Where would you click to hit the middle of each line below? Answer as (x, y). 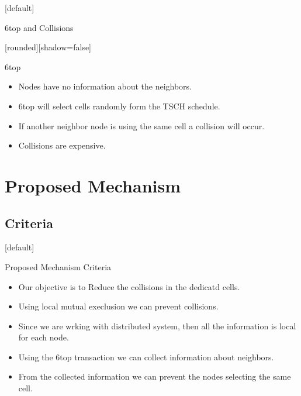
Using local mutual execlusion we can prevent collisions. (118, 306)
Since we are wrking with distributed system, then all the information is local (157, 326)
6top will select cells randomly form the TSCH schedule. (119, 106)
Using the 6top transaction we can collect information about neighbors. (146, 357)
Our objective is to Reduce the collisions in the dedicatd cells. (129, 286)
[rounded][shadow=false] (48, 47)
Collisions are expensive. (62, 145)
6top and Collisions (39, 27)
